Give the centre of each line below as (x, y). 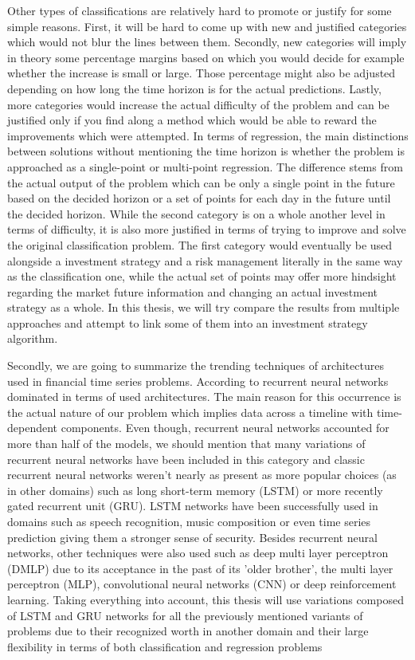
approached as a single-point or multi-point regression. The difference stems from (205, 166)
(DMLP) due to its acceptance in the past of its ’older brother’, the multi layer (200, 568)
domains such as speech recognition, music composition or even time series (189, 521)
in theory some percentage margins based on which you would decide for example (206, 57)
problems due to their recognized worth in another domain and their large (188, 631)
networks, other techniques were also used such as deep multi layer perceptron (198, 553)
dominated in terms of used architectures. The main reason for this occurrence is (204, 397)
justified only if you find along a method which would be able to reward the (192, 120)
